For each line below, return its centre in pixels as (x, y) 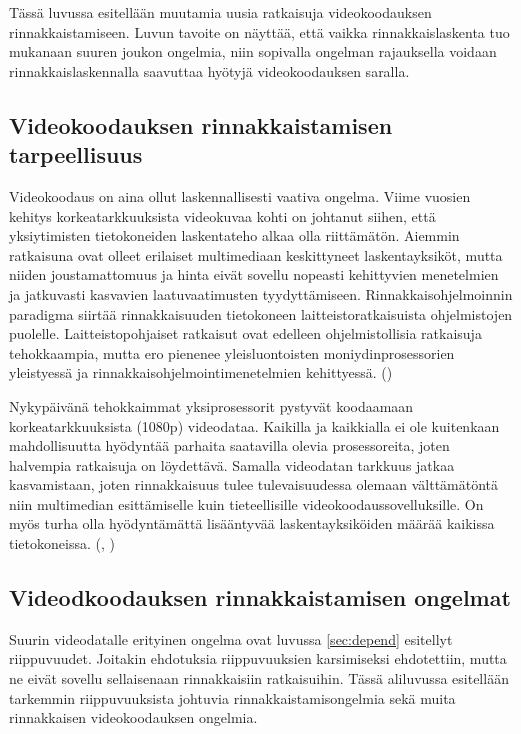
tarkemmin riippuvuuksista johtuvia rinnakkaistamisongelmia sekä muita (232, 697)
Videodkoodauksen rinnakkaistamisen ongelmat (260, 597)
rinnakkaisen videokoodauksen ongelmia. (133, 717)
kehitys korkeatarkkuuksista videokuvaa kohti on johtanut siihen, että (222, 215)
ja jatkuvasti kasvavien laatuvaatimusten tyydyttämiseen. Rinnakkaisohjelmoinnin (261, 293)
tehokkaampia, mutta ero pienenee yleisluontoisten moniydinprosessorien (232, 352)
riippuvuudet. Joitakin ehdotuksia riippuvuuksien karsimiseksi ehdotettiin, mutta (258, 658)
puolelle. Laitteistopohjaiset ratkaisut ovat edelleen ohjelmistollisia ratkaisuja (245, 333)
